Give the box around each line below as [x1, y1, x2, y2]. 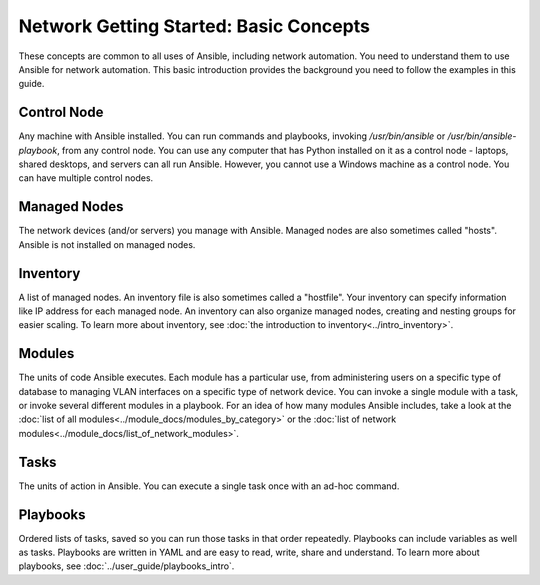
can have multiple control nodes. [18, 172, 154, 184]
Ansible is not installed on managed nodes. [18, 238, 196, 250]
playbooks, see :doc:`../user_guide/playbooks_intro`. [18, 560, 235, 572]
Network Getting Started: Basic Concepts [18, 15, 370, 37]
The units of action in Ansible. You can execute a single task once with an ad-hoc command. [18, 480, 400, 492]
